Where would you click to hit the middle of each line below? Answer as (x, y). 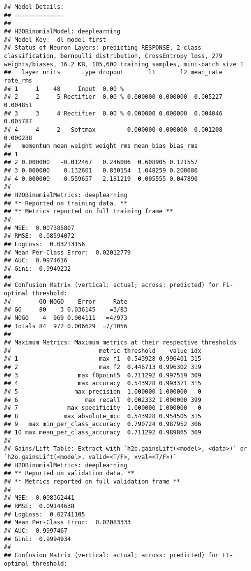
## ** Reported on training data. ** (66, 203)
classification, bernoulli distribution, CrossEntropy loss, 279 (113, 56)
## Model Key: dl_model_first (55, 40)
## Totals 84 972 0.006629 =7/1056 (66, 326)
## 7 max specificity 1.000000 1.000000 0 (103, 408)
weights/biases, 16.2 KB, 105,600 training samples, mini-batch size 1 (124, 64)
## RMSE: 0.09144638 (39, 506)
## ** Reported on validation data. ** (69, 473)
